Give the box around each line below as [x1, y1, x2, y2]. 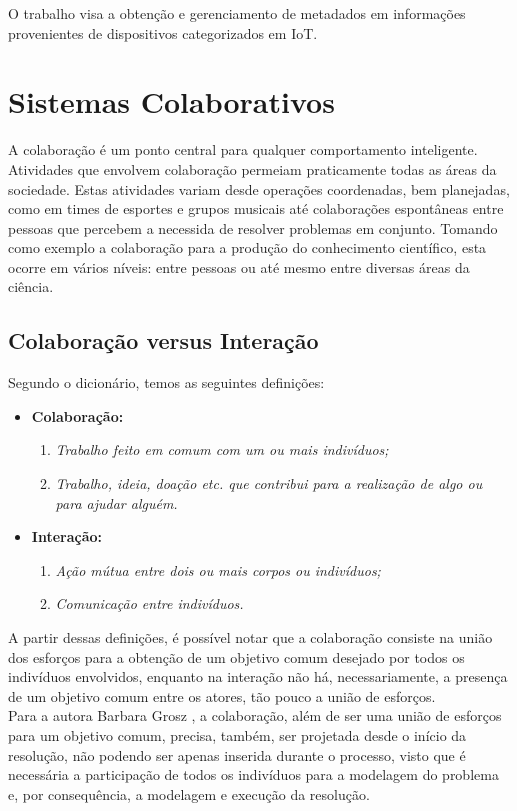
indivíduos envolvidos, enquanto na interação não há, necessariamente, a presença [8, 666, 508, 687]
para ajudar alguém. [55, 492, 178, 513]
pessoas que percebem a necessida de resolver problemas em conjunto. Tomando [8, 217, 498, 238]
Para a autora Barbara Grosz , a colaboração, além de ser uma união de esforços [8, 705, 502, 726]
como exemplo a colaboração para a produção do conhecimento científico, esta [8, 237, 487, 258]
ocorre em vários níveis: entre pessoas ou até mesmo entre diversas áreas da [8, 256, 470, 277]
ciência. [8, 276, 54, 297]
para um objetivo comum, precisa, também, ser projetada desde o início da [8, 724, 467, 745]
